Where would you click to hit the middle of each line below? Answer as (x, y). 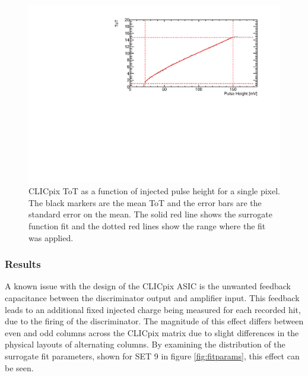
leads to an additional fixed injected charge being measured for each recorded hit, (153, 309)
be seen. (19, 367)
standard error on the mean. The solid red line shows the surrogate (150, 214)
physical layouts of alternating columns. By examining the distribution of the (145, 344)
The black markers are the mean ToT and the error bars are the (145, 202)
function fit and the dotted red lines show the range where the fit (147, 226)
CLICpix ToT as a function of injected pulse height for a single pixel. (154, 191)
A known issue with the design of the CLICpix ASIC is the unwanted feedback (148, 286)
